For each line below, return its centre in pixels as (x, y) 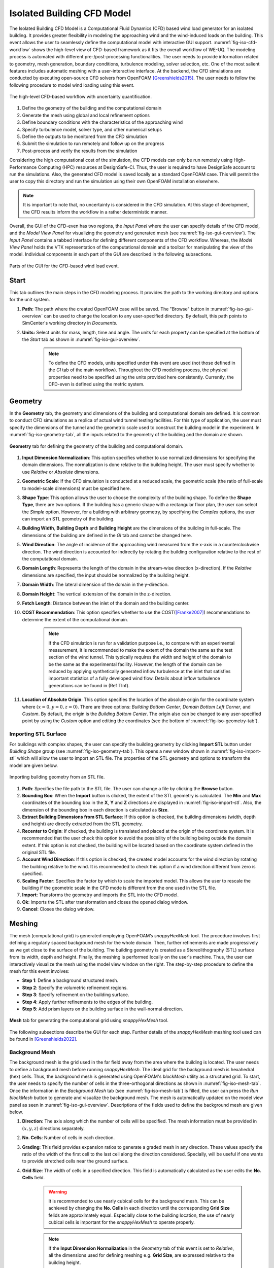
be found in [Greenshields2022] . (43, 1039)
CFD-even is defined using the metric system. (96, 384)
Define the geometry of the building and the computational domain (92, 108)
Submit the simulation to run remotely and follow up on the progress (93, 144)
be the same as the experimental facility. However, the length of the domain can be (135, 664)
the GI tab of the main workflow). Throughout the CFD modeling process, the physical (138, 370)
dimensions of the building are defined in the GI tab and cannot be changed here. (107, 535)
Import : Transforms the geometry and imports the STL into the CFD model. (100, 895)
